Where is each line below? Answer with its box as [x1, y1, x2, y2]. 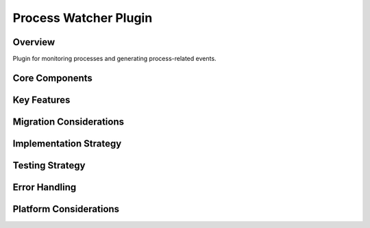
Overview [12, 36, 56, 48]
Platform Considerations [12, 203, 120, 215]
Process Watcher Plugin [12, 10, 153, 25]
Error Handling [12, 181, 77, 193]
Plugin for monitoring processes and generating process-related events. [12, 55, 217, 63]
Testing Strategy [12, 160, 86, 171]
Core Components [12, 72, 92, 84]
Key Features [12, 94, 71, 105]
